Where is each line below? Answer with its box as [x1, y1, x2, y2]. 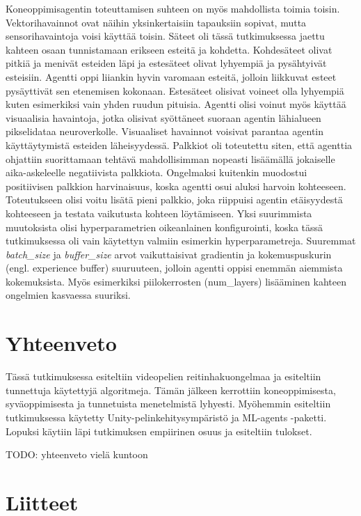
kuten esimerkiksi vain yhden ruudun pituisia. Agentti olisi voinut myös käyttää [6, 97, 346, 111]
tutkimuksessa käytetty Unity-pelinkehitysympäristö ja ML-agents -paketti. [6, 409, 327, 424]
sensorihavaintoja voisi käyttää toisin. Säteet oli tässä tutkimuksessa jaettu [6, 29, 325, 43]
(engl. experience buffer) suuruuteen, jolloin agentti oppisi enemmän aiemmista [6, 260, 343, 275]
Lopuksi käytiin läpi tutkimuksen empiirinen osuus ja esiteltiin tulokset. [6, 423, 312, 438]
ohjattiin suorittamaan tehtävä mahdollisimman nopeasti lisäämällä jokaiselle [6, 151, 335, 166]
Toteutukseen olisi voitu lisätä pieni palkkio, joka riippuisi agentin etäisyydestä [6, 192, 343, 207]
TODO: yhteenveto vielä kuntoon [6, 447, 148, 462]
